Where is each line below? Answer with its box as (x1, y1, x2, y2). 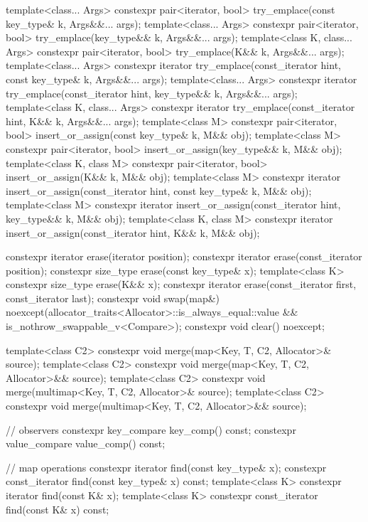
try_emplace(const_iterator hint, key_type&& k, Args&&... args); (6, 85, 298, 100)
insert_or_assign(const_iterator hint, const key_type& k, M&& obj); (6, 183, 312, 198)
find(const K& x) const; (6, 501, 109, 516)
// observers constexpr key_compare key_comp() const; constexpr (6, 422, 296, 437)
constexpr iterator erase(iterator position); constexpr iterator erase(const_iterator (6, 249, 362, 264)
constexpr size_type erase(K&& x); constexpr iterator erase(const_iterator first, (6, 277, 357, 292)
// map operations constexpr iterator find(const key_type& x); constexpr (6, 459, 327, 474)
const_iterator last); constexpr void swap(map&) (6, 290, 220, 305)
